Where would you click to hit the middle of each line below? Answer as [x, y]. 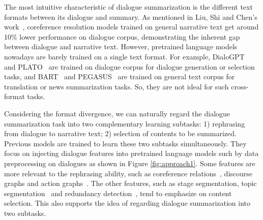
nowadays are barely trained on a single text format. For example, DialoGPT [124, 56]
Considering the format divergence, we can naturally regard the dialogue [117, 113]
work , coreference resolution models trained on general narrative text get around [131, 27]
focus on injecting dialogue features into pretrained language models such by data [131, 153]
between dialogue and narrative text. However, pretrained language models [121, 46]
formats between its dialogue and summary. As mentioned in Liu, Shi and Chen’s [131, 17]
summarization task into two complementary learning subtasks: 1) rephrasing [125, 123]
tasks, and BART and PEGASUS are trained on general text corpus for [120, 76]
